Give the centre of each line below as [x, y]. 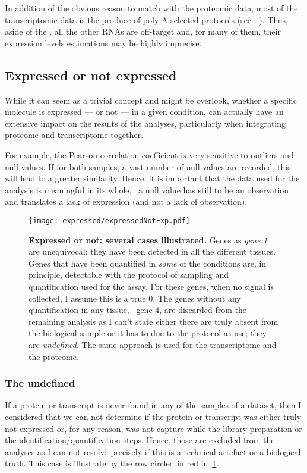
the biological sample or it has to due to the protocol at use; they [148, 333]
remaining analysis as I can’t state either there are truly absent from [153, 321]
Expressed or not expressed [91, 75]
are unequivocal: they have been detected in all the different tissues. [152, 251]
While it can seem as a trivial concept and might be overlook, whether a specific [151, 100]
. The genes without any [197, 298]
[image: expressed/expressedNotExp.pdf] [110, 220]
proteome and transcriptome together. [74, 135]
